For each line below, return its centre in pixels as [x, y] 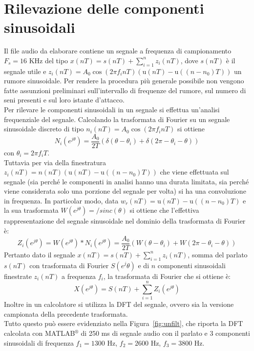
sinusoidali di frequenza [39, 342]
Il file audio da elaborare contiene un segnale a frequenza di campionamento [118, 51]
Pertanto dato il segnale [40, 254]
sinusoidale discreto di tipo [44, 129]
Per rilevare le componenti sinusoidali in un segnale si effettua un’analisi [112, 110]
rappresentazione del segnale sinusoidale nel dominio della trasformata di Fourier [125, 221]
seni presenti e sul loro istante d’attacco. [64, 100]
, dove [189, 60]
